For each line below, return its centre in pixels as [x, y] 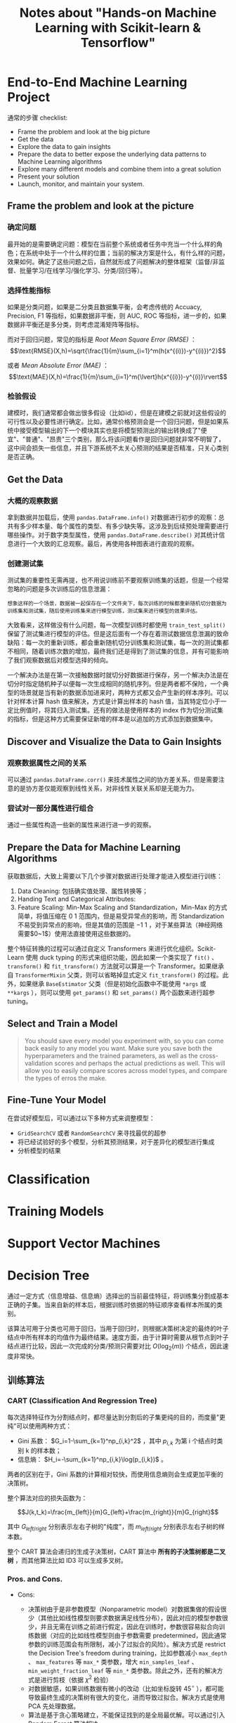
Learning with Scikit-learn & [118, 28]
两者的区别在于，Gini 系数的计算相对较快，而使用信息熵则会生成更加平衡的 [115, 1474]
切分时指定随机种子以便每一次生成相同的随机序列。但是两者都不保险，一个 [115, 684]
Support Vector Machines [84, 1243]
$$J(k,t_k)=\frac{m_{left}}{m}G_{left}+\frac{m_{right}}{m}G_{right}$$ [118, 1512]
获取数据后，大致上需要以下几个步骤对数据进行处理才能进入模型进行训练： [115, 876]
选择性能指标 [29, 290]
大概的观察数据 [33, 500]
